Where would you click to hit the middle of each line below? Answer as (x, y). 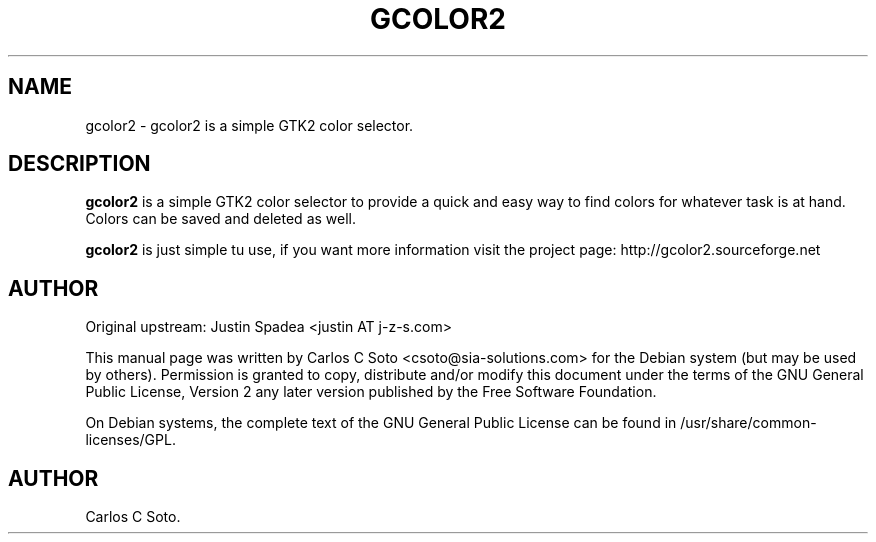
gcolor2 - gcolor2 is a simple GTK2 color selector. (249, 125)
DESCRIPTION (79, 164)
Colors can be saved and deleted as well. (220, 219)
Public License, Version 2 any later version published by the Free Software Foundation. (371, 392)
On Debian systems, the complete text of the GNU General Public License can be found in (381, 423)
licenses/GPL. (130, 440)
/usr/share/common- (748, 423)
